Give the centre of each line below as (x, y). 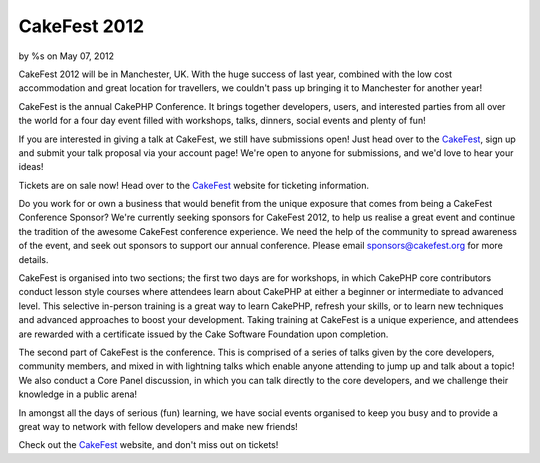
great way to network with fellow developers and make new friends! (158, 426)
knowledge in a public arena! (78, 394)
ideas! (31, 167)
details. (33, 259)
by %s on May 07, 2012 (66, 56)
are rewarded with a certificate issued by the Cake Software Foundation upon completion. (203, 334)
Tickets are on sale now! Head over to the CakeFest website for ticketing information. (194, 185)
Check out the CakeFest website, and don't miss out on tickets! (148, 445)
